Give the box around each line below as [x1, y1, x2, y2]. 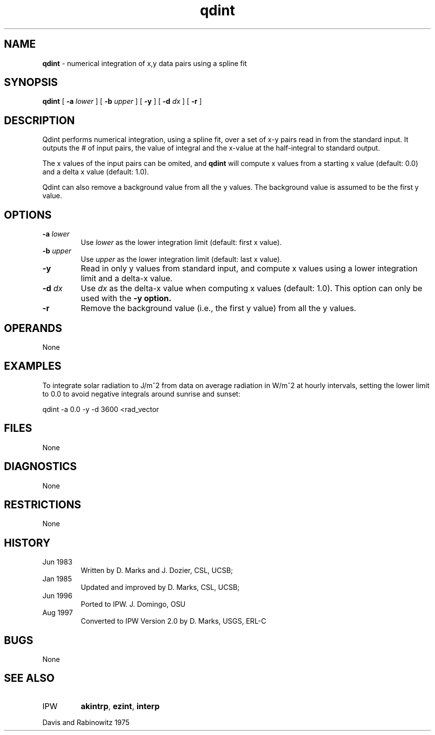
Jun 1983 [42, 558, 72, 567]
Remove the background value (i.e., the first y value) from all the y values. [80, 303, 357, 314]
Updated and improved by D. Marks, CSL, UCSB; [80, 583, 240, 592]
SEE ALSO [4, 672, 55, 685]
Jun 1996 [42, 591, 72, 600]
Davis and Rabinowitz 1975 [42, 718, 130, 727]
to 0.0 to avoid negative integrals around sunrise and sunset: [42, 389, 240, 398]
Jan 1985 [42, 574, 72, 583]
